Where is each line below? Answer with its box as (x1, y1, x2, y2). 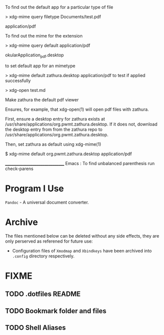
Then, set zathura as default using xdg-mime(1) (5, 141, 101, 147)
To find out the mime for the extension (5, 33, 83, 39)
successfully (5, 78, 31, 84)
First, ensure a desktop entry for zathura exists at (5, 116, 105, 122)
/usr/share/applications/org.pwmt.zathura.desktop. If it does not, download (5, 121, 158, 127)
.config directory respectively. (12, 253, 75, 259)
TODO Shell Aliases (5, 324, 66, 332)
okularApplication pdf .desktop (5, 52, 64, 59)
